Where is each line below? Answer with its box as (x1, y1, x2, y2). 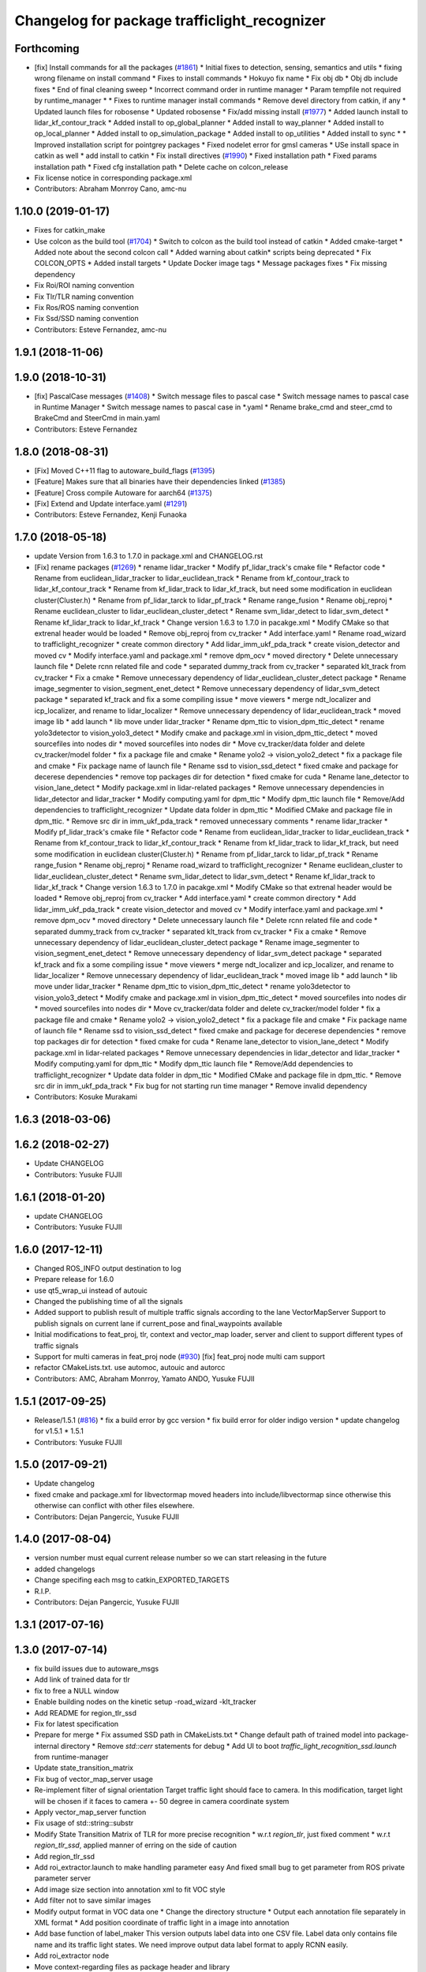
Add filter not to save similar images (34, 1895, 151, 1905)
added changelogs (34, 1564, 95, 1574)
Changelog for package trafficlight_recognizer (14, 12, 327, 29)
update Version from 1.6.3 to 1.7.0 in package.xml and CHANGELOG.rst (34, 551, 263, 561)
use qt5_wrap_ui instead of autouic (34, 1286, 148, 1295)
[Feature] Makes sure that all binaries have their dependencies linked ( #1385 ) (34, 477, 286, 487)
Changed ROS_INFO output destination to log (34, 1263, 181, 1273)
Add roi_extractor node (34, 1951, 110, 1960)
